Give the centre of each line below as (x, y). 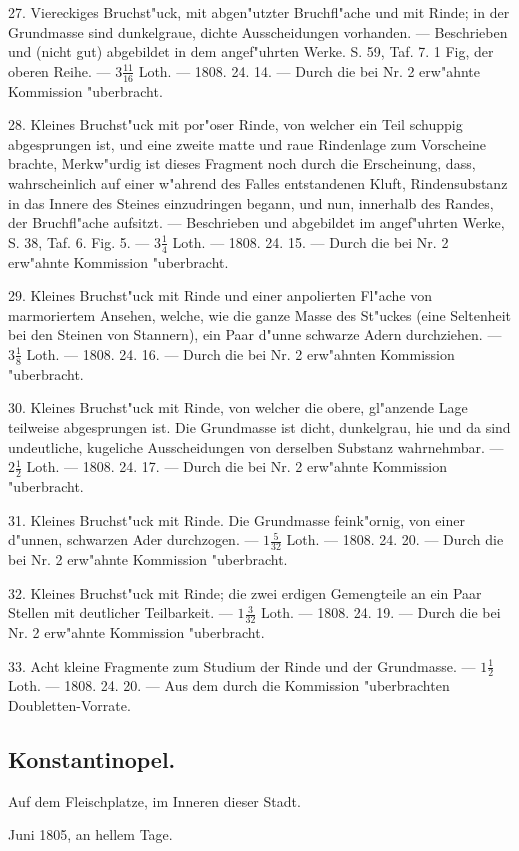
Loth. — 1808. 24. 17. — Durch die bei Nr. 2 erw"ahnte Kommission (237, 466)
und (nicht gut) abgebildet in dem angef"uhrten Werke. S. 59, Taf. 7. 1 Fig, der (251, 51)
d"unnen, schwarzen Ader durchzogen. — (133, 539)
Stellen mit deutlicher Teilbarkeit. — (120, 612)
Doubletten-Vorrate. (69, 705)
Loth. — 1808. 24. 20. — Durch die (395, 539)
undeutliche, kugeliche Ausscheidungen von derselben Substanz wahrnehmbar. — (256, 446)
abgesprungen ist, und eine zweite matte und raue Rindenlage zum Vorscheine (247, 143)
